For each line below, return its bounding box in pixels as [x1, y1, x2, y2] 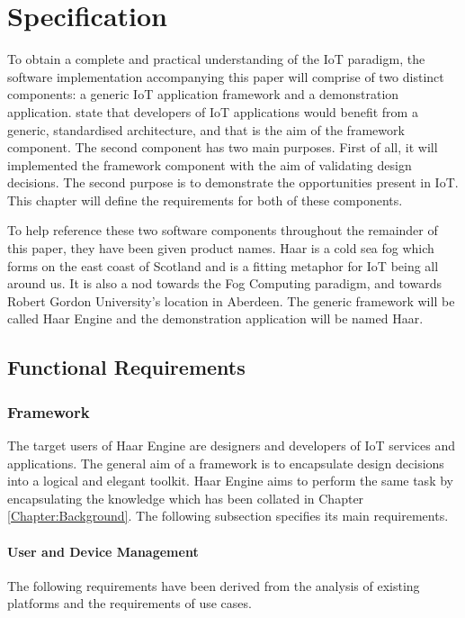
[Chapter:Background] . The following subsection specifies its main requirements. [7, 506, 449, 525]
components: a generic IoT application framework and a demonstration [7, 85, 399, 104]
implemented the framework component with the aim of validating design [7, 155, 412, 174]
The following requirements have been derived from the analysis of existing [7, 576, 420, 595]
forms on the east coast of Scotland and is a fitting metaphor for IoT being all [7, 256, 439, 275]
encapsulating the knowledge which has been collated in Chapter [7, 488, 364, 507]
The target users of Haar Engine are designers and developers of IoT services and [7, 436, 455, 455]
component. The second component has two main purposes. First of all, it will [7, 138, 438, 157]
